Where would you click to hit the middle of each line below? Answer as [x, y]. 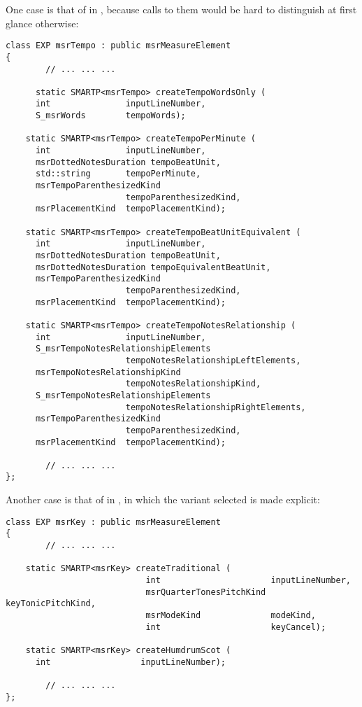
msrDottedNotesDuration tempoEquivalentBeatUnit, [153, 267]
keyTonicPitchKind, [51, 604]
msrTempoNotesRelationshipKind [108, 372]
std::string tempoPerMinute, [118, 174]
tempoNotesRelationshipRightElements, [216, 407]
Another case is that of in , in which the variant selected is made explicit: [163, 499]
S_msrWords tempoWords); [110, 116]
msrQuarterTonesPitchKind [206, 592]
